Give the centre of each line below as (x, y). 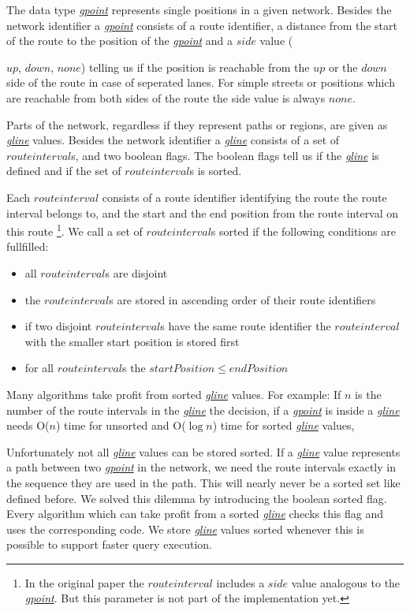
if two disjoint (58, 326)
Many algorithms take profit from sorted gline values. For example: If (174, 394)
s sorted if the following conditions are (303, 231)
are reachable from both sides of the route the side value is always (166, 97)
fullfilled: (28, 246)
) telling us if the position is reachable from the (195, 67)
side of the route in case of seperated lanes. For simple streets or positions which (201, 82)
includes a (240, 582)
